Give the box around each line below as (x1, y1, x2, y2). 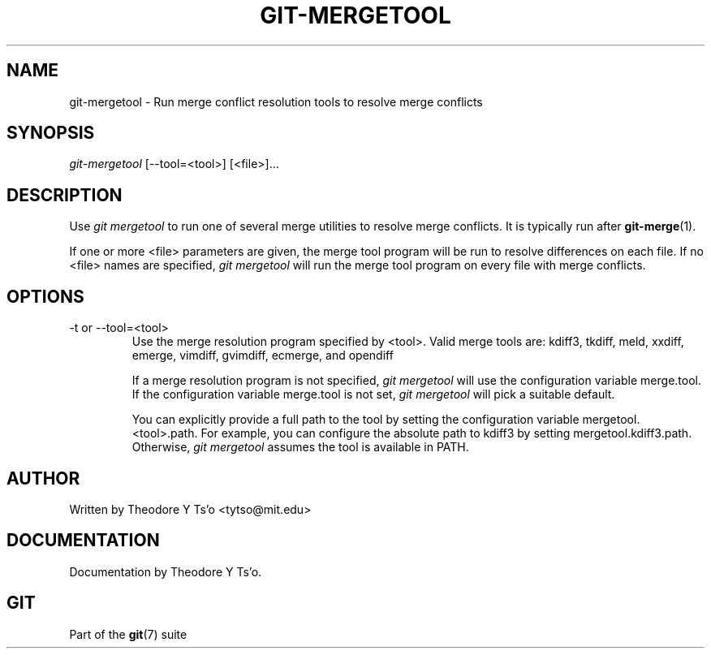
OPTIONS (6, 286, 84, 307)
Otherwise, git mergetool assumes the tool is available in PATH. (131, 440, 469, 455)
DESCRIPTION (6, 184, 123, 205)
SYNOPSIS (6, 123, 95, 144)
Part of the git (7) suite (69, 627, 187, 641)
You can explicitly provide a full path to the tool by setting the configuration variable (131, 412, 580, 427)
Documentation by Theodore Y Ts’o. (69, 564, 262, 579)
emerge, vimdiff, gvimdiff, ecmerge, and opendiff (131, 348, 394, 363)
